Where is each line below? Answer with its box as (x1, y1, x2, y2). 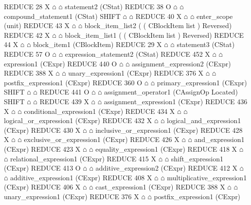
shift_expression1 (171, 153, 224, 163)
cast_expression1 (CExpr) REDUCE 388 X (95, 182, 225, 192)
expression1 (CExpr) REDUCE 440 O (4, 58, 117, 68)
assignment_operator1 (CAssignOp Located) (104, 87, 238, 97)
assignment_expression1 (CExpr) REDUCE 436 (104, 96, 248, 106)
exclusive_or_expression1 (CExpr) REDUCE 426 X (24, 134, 179, 144)
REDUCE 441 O (39, 87, 90, 97)
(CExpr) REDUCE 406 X (4, 182, 81, 192)
